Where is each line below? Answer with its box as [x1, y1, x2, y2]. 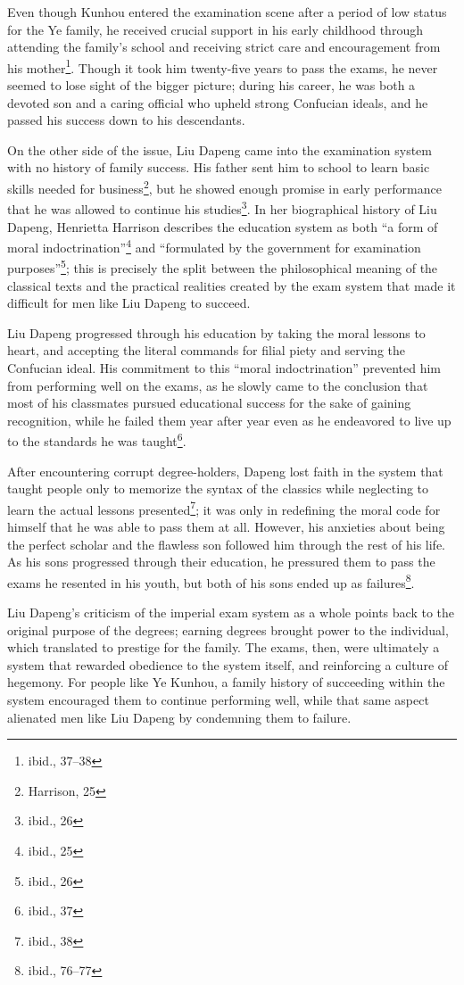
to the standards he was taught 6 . [7, 429, 186, 450]
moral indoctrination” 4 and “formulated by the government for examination [7, 236, 421, 256]
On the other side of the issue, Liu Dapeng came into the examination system [7, 140, 432, 159]
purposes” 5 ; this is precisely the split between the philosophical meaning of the [7, 256, 438, 277]
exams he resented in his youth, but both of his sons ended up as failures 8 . [7, 570, 415, 592]
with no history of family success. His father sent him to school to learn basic [7, 158, 430, 177]
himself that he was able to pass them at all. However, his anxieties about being [7, 517, 445, 536]
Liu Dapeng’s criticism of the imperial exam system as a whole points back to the [7, 603, 454, 622]
